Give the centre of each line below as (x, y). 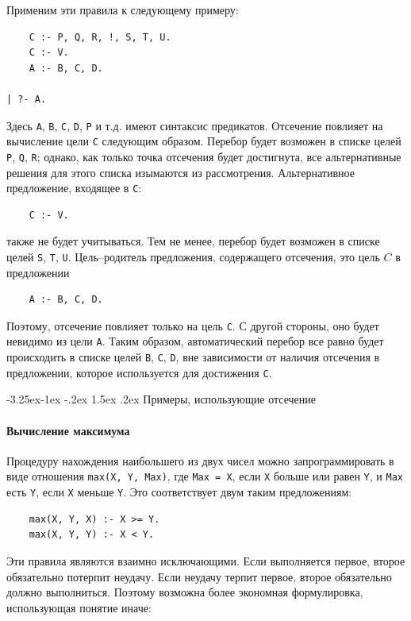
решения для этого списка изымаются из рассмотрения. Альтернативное (181, 172)
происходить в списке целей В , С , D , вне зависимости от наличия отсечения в (193, 357)
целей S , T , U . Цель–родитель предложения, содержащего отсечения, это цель (193, 256)
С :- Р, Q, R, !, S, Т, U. (100, 37)
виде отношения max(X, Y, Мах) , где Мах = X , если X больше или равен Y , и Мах (205, 476)
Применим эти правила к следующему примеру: (123, 10)
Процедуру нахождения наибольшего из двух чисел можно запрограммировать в (200, 460)
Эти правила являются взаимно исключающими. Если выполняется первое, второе (206, 560)
